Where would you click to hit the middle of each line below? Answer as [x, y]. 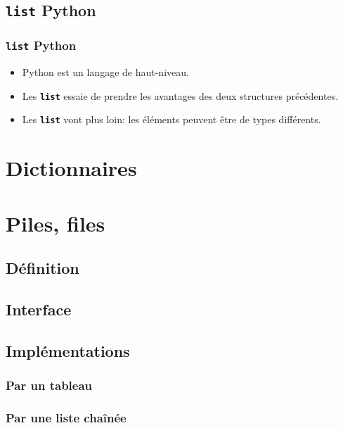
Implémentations [68, 350]
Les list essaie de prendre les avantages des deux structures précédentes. [180, 95]
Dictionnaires [71, 168]
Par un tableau [49, 385]
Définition [43, 268]
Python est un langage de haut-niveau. [105, 72]
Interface [39, 309]
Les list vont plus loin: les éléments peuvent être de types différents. [171, 119]
